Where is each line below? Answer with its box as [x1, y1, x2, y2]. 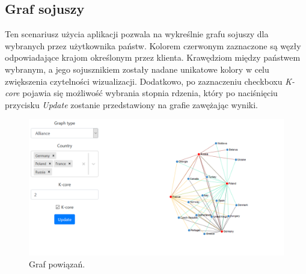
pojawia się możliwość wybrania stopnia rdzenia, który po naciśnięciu [22, 87, 278, 99]
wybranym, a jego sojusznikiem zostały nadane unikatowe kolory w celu [5, 62, 269, 75]
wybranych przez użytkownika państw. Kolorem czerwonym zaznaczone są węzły [5, 39, 301, 52]
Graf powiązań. [29, 257, 85, 270]
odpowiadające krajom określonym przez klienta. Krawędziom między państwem [5, 51, 301, 64]
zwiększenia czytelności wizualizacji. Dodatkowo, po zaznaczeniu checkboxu [5, 75, 283, 87]
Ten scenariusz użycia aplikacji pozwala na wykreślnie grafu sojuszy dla [5, 28, 269, 40]
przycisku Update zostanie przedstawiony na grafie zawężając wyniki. [5, 98, 258, 111]
